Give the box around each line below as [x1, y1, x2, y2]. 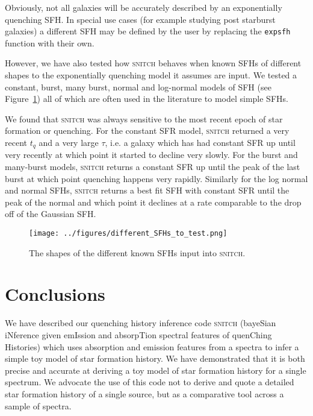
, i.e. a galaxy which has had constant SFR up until [105, 136, 296, 148]
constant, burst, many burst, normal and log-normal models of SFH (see [5, 80, 271, 93]
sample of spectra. [5, 399, 72, 412]
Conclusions [5, 282, 105, 306]
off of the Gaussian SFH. [5, 207, 96, 220]
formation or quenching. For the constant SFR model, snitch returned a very [5, 124, 290, 137]
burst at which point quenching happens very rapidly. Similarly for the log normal [5, 172, 308, 184]
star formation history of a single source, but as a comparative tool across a [5, 387, 284, 400]
